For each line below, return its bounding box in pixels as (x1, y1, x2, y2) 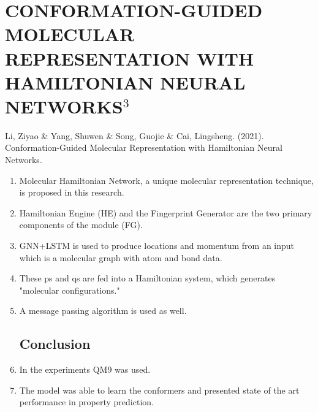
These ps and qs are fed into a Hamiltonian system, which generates (19, 272, 276, 284)
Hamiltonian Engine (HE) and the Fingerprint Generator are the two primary (19, 206, 312, 219)
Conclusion (19, 334, 91, 353)
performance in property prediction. (19, 395, 154, 408)
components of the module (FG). (19, 218, 143, 231)
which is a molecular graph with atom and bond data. (19, 251, 222, 264)
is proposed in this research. (19, 186, 124, 199)
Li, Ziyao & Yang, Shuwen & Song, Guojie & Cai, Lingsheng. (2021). (5, 129, 264, 142)
